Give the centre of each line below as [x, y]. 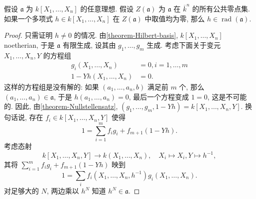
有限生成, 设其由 [89, 45]
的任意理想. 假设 [107, 8]
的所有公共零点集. [221, 8]
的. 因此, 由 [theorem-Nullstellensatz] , [61, 106]
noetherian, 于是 [29, 45]
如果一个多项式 [28, 18]
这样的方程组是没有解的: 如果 [52, 87]
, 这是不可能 [227, 96]
